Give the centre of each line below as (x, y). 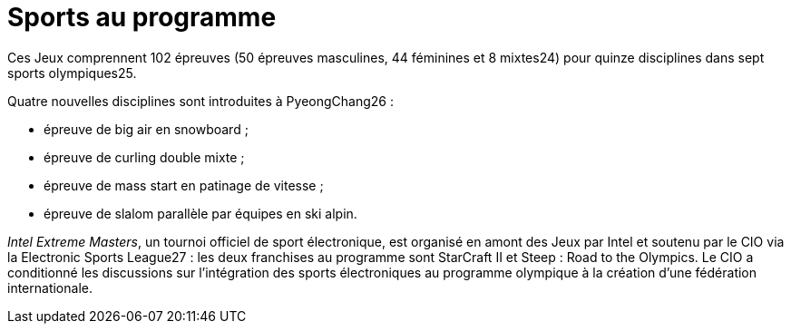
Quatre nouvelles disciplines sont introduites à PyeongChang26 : (200, 101)
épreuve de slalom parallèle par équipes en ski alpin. (200, 213)
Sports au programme (142, 17)
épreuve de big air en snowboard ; (146, 129)
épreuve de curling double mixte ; (144, 157)
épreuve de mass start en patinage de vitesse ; (184, 185)
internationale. (50, 287)
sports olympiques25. (72, 73)
